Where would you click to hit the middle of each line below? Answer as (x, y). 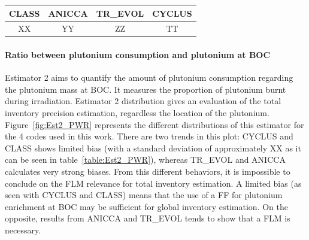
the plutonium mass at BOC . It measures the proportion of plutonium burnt (146, 89)
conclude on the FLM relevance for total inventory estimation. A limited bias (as (153, 183)
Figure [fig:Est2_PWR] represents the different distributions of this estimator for (154, 124)
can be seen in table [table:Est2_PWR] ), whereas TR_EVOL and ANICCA (145, 160)
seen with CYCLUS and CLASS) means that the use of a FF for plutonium (144, 195)
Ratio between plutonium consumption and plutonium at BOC (138, 55)
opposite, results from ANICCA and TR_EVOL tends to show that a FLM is (148, 218)
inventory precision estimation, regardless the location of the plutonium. (137, 113)
